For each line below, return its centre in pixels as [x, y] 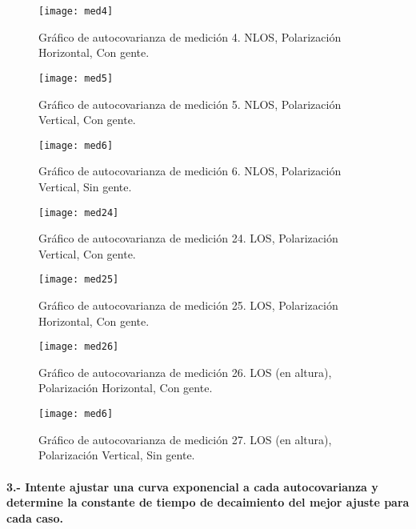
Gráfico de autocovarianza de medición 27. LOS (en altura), [185, 439]
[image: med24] [79, 212]
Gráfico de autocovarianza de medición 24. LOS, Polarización [188, 238]
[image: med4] [76, 11]
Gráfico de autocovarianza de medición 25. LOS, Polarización [188, 305]
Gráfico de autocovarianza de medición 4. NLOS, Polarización [190, 36]
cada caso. [35, 517]
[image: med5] [76, 78]
